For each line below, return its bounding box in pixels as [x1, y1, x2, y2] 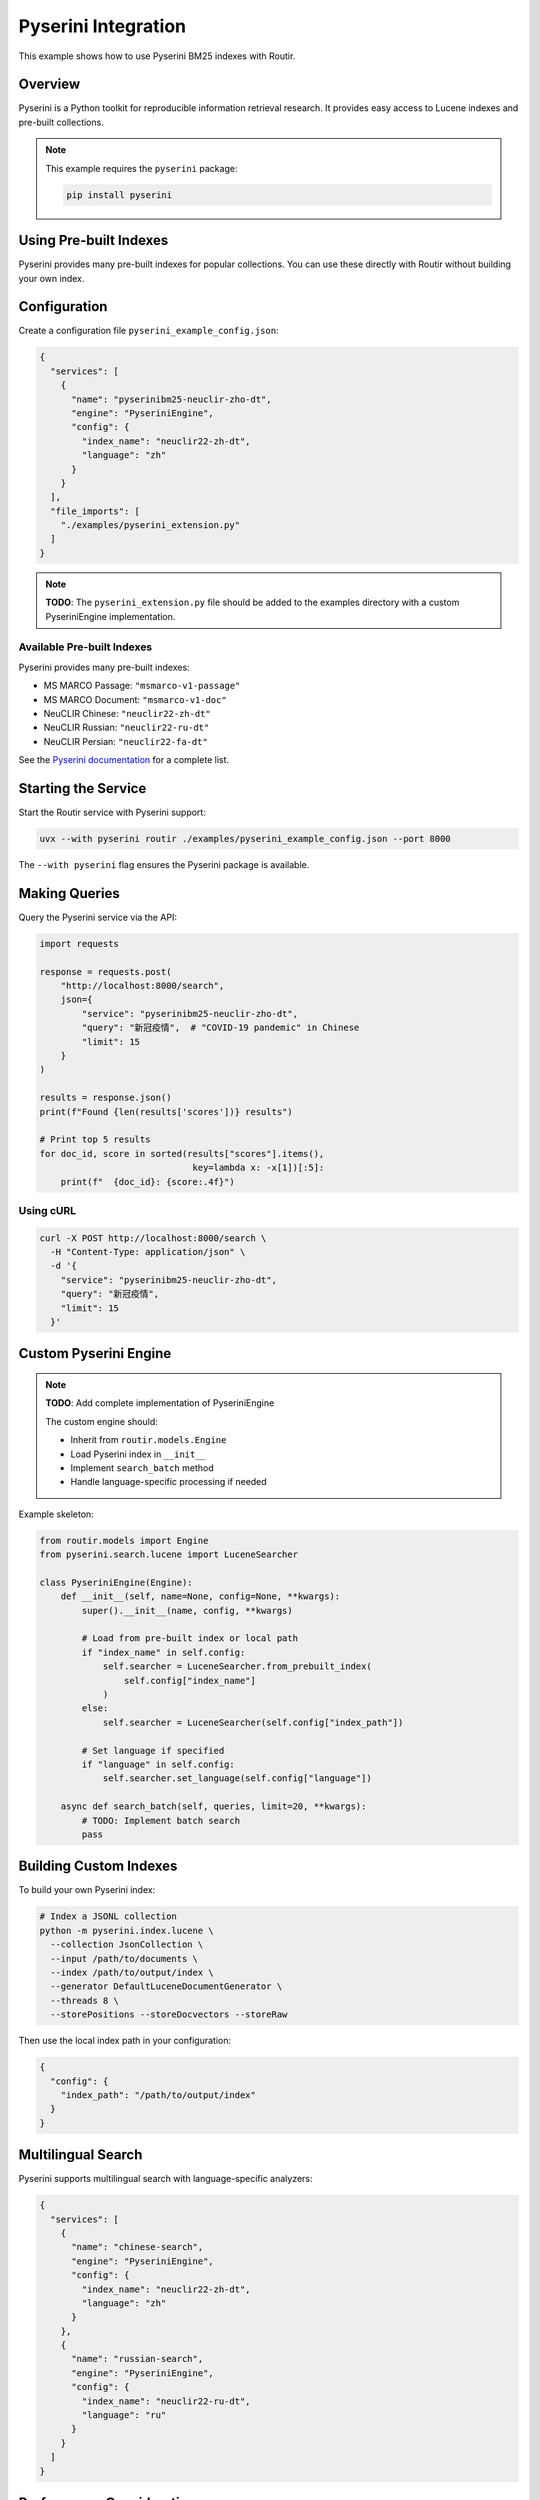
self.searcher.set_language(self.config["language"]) [102, 1773, 372, 1784]
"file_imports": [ [50, 505, 140, 517]
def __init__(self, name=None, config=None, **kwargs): [60, 1591, 341, 1602]
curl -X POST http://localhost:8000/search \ [39, 1232, 267, 1244]
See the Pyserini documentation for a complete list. [18, 754, 230, 766]
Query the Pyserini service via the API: [18, 911, 177, 923]
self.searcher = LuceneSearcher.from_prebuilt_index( [102, 1661, 372, 1672]
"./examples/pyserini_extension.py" [60, 520, 240, 531]
